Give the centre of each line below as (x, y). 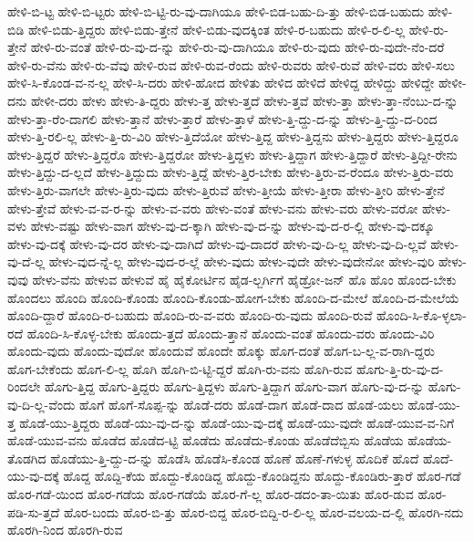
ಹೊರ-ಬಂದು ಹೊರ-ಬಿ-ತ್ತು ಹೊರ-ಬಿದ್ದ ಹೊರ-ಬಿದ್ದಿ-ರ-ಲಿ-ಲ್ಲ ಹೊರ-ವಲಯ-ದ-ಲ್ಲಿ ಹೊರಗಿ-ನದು (263, 511)
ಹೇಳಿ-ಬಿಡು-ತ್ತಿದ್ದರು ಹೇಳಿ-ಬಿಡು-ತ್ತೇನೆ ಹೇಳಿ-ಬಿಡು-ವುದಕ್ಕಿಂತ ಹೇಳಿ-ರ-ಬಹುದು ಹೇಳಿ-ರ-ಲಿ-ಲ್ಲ (216, 29)
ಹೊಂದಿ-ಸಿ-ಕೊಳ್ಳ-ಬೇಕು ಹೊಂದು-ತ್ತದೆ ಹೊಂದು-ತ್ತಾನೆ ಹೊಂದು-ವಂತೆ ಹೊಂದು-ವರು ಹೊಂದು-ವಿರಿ (231, 333)
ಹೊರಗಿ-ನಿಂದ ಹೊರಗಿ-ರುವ (65, 530)
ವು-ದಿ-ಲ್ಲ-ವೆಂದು (41, 405)
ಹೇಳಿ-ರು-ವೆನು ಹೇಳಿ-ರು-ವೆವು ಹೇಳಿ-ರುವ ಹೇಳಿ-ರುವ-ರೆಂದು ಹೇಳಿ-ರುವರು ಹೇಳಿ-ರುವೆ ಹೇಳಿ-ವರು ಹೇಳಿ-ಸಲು (232, 64)
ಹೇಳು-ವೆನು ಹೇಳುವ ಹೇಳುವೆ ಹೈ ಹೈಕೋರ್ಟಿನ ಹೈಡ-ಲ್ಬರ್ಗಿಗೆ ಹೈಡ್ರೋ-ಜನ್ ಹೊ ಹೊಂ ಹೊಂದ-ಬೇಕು (244, 279)
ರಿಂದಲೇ (24, 386)
